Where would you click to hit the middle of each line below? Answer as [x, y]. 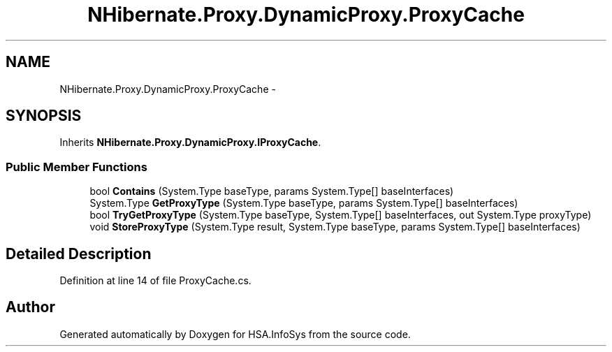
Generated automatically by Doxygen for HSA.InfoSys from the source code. [235, 334]
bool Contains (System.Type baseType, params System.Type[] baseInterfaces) [272, 191]
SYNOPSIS [44, 116]
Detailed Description [79, 254]
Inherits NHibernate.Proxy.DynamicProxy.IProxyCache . [190, 142]
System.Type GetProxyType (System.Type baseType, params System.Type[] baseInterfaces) [304, 203]
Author [30, 307]
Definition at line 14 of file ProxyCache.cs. [155, 281]
